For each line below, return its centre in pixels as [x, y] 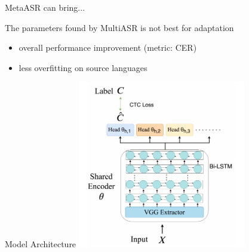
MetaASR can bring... [45, 7]
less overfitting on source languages [83, 67]
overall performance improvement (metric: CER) [108, 47]
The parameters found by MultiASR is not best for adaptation [119, 27]
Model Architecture [41, 244]
